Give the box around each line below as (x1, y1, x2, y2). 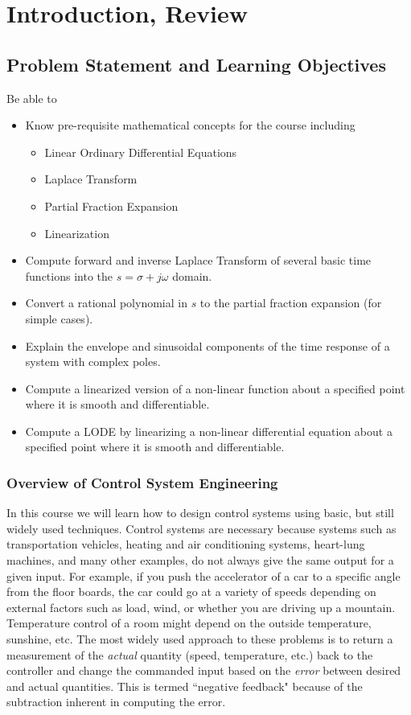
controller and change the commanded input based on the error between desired (6, 662, 401, 679)
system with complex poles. (25, 353, 161, 370)
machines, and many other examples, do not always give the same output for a (6, 552, 394, 569)
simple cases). (25, 310, 93, 327)
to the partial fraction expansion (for (199, 294, 382, 311)
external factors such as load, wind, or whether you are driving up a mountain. (6, 598, 396, 615)
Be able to (6, 89, 57, 106)
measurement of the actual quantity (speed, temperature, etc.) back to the (6, 646, 373, 663)
